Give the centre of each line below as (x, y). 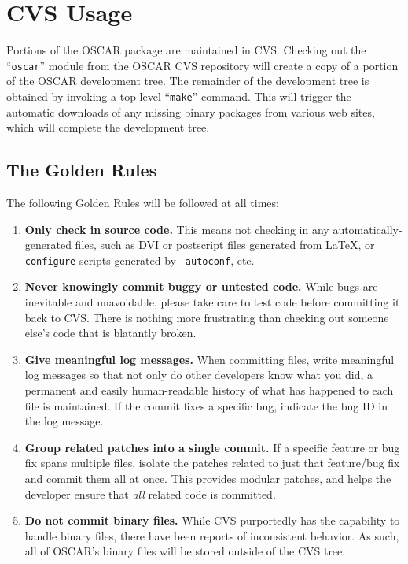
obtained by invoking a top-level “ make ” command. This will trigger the (179, 96)
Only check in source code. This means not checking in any (177, 229)
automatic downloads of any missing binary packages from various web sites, (191, 111)
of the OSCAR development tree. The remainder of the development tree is (188, 81)
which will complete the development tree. (108, 127)
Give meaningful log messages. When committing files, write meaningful (210, 359)
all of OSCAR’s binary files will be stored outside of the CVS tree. (185, 551)
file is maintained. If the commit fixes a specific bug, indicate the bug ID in (206, 405)
